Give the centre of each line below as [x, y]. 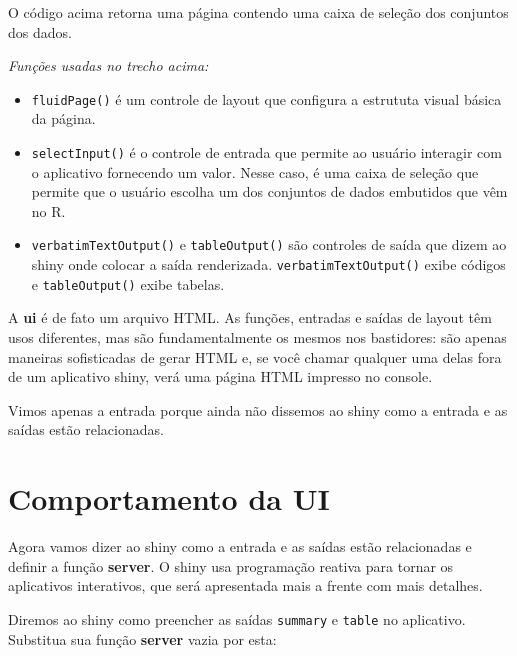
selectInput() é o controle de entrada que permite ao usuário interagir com [266, 152]
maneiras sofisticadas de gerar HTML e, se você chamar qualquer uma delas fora [255, 356]
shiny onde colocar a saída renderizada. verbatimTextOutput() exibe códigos [268, 264]
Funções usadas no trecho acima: [108, 65]
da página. [63, 118]
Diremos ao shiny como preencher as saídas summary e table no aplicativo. [237, 618]
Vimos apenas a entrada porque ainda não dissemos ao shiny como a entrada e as [258, 409]
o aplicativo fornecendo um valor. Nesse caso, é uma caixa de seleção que [255, 171]
